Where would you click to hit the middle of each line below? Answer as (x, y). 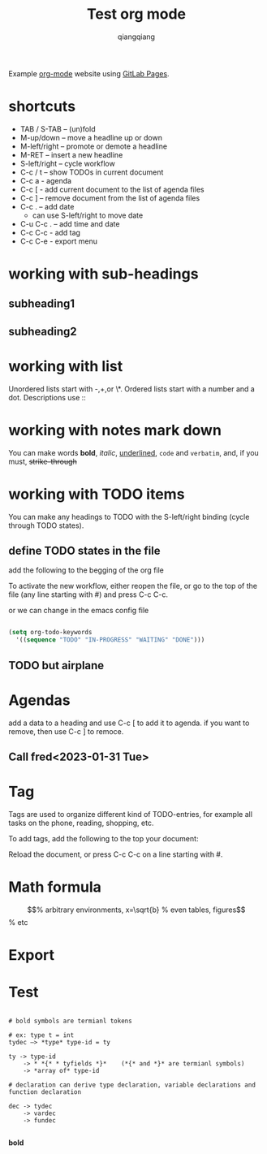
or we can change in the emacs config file (79, 611)
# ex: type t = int (41, 1035)
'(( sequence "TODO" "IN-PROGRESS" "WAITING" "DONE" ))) (110, 640)
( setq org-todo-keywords (50, 633)
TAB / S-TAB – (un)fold (58, 129)
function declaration (45, 1092)
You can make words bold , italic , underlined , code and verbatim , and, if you (134, 452)
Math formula (55, 887)
